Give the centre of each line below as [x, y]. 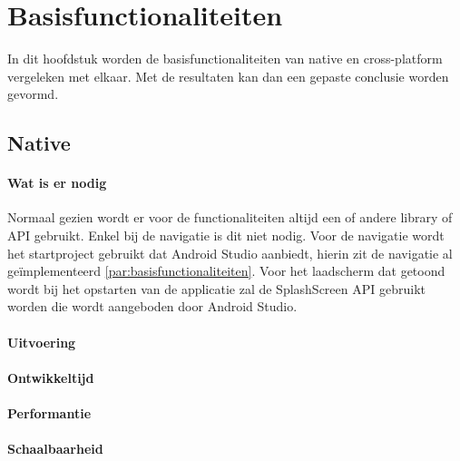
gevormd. [33, 94]
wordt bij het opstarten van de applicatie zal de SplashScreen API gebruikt [216, 288]
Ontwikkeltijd [51, 377]
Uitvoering [42, 342]
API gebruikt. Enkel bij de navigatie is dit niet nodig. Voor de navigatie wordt [226, 235]
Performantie [49, 413]
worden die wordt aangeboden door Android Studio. [152, 306]
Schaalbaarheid [55, 449]
